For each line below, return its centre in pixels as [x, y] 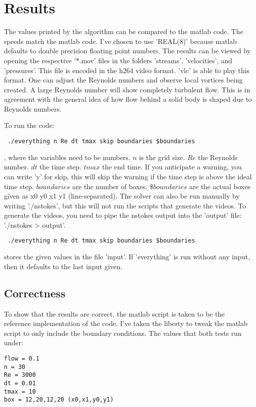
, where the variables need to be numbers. [67, 157]
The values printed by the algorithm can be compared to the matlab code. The [124, 31]
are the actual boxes [220, 186]
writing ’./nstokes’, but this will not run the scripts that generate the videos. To [125, 205]
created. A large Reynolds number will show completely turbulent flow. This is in [127, 89]
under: [14, 343]
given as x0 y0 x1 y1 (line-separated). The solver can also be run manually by [122, 196]
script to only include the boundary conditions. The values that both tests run [123, 333]
